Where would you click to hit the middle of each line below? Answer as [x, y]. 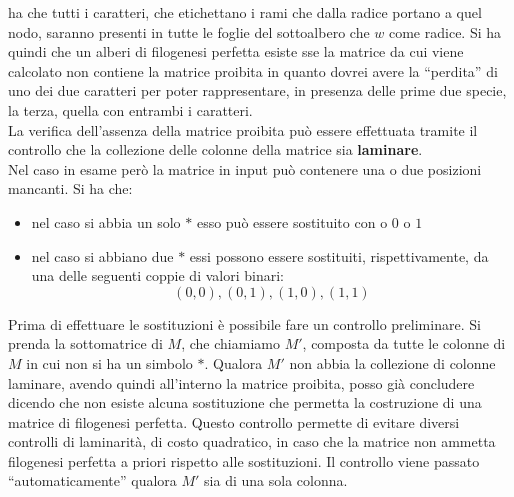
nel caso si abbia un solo [106, 221]
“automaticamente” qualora [92, 480]
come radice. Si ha [445, 31]
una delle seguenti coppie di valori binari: [157, 275]
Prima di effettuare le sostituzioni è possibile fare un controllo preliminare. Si [244, 323]
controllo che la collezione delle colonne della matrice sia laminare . [215, 149]
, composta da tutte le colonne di [404, 343]
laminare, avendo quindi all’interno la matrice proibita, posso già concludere [241, 382]
